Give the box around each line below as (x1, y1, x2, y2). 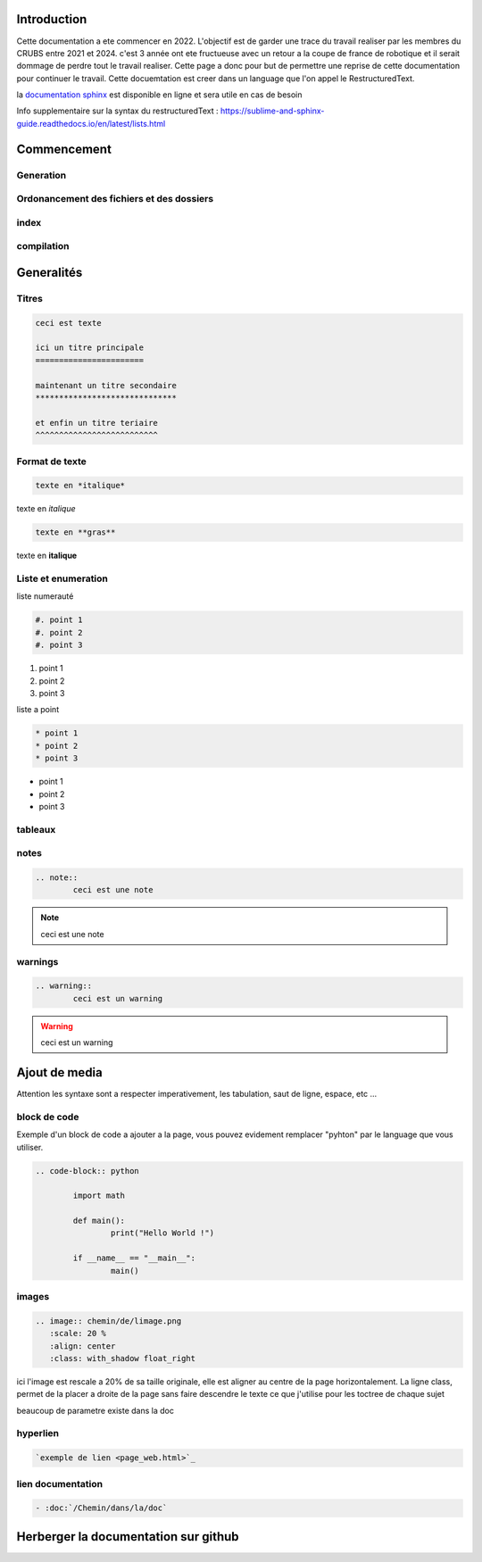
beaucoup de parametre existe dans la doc (16, 1405, 174, 1416)
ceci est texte (35, 318, 102, 328)
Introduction (16, 12, 87, 27)
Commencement (16, 141, 112, 156)
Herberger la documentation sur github (16, 1529, 240, 1544)
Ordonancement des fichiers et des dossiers (16, 193, 214, 205)
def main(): (72, 1216, 125, 1226)
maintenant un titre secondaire (35, 380, 178, 390)
